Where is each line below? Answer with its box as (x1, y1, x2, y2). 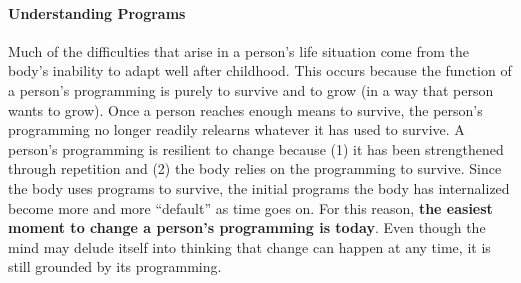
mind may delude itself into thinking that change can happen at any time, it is (8, 236, 491, 257)
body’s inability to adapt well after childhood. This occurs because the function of (8, 60, 512, 81)
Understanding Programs (8, 2, 186, 23)
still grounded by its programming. (8, 256, 222, 277)
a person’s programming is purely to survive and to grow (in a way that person (8, 79, 494, 100)
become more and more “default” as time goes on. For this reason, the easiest (8, 197, 493, 218)
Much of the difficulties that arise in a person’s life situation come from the (8, 40, 469, 61)
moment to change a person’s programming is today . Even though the (8, 217, 486, 238)
